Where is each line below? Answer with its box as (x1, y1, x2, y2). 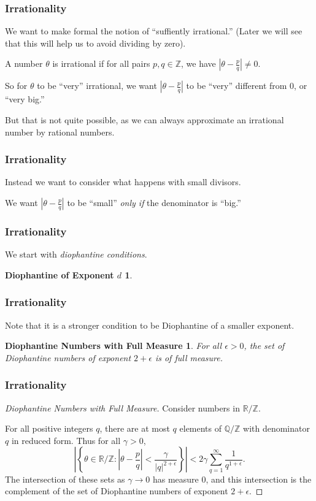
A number (5, 57, 43, 70)
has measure (152, 472, 199, 485)
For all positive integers (5, 422, 93, 435)
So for (5, 79, 28, 92)
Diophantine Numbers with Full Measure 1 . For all (5, 339, 222, 352)
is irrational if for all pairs (52, 57, 150, 70)
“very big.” (5, 93, 45, 105)
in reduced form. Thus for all (11, 434, 121, 446)
